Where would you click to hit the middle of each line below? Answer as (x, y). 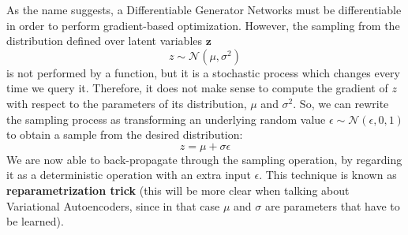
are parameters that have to (332, 205)
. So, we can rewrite (341, 103)
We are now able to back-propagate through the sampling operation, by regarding (204, 159)
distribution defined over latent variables (105, 41)
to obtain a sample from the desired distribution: (125, 134)
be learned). (35, 221)
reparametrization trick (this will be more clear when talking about (178, 190)
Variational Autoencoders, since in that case (113, 205)
